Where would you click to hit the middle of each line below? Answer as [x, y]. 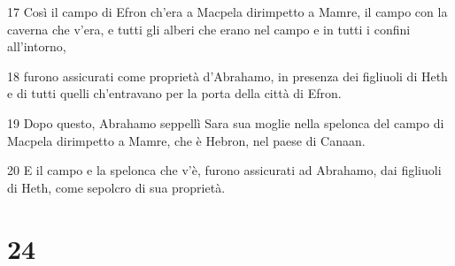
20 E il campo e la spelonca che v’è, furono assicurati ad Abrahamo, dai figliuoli [224, 170]
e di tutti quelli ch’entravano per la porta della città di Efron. [174, 93]
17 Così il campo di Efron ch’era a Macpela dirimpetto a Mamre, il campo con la [227, 11]
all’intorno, [37, 46]
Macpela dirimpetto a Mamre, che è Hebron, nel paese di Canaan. [186, 140]
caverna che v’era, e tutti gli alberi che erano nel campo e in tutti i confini [209, 29]
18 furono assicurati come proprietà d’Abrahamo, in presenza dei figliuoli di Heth [227, 76]
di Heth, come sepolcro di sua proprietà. [116, 187]
